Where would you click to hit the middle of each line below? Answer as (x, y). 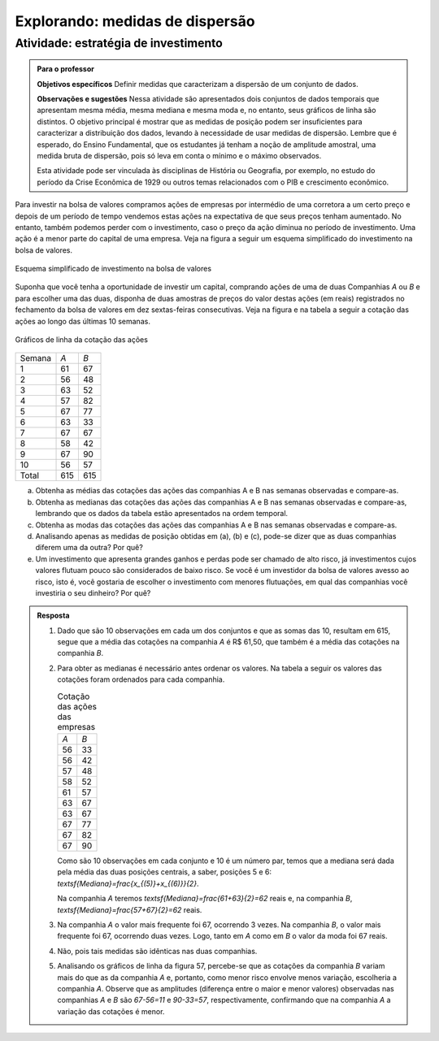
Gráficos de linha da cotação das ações (81, 340)
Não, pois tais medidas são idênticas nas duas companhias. (157, 951)
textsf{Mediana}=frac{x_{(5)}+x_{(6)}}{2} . (128, 883)
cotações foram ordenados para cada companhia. (141, 679)
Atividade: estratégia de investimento (119, 43)
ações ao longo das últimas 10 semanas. (83, 321)
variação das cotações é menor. (111, 1011)
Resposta (53, 616)
